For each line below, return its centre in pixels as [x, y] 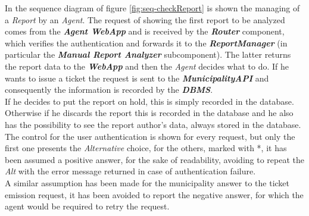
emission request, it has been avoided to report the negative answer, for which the [154, 194]
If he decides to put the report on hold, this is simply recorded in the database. [149, 101]
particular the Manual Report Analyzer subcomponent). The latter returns [148, 54]
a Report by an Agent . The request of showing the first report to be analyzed [145, 19]
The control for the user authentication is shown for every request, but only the [150, 136]
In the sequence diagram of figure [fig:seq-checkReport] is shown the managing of [152, 8]
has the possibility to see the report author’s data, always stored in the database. [153, 124]
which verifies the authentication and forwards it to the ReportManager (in [146, 43]
